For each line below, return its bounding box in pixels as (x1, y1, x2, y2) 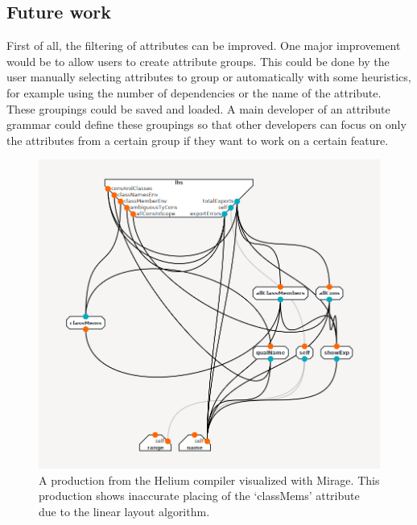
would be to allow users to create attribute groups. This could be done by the (6, 52, 390, 69)
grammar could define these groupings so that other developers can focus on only (6, 116, 407, 133)
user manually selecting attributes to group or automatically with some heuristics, (6, 68, 411, 85)
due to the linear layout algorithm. (39, 503, 210, 520)
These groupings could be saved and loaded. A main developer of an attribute (6, 100, 390, 117)
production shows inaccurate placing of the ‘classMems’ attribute (39, 487, 360, 504)
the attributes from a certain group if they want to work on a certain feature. (6, 131, 389, 148)
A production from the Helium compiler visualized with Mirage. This (39, 471, 380, 488)
